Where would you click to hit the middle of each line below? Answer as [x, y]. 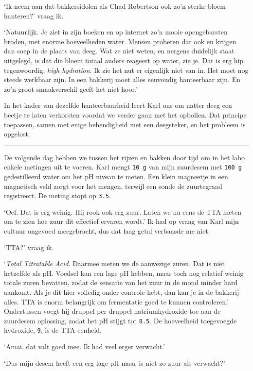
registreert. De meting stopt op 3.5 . [57, 195]
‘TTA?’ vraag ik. [29, 247]
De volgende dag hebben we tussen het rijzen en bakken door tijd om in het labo [125, 157]
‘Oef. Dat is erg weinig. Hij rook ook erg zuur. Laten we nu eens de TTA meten [123, 211]
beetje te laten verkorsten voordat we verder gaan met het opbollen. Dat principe [125, 114]
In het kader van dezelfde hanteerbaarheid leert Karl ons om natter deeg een [118, 105]
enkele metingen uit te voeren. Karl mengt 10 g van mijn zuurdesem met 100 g [123, 167]
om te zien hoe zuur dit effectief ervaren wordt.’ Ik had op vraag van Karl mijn [121, 221]
